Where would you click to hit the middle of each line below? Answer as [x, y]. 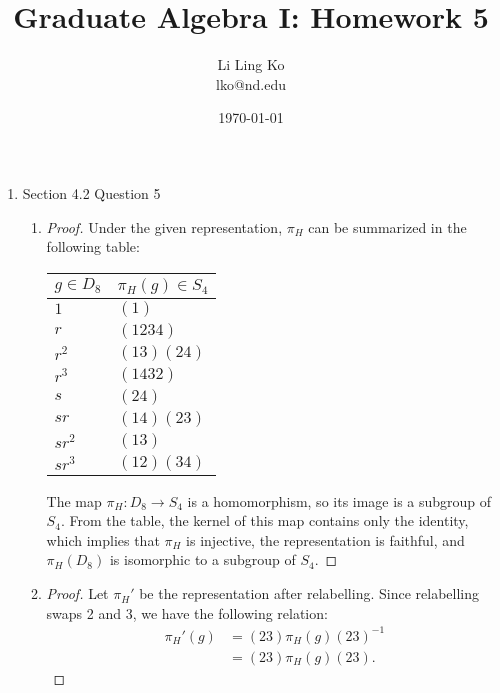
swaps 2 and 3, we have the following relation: [187, 612]
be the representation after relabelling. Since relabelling [309, 593]
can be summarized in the [387, 226]
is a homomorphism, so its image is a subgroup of [339, 500]
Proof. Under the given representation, [164, 226]
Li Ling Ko [251, 64]
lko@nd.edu [251, 83]
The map [74, 500]
